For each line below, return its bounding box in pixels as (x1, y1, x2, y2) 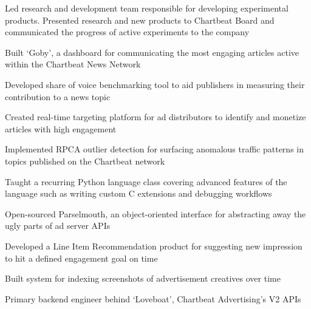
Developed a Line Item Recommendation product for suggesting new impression (5, 239, 302, 252)
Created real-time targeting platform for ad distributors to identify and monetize (5, 110, 306, 123)
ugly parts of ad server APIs (5, 219, 111, 232)
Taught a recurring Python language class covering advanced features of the (5, 175, 287, 188)
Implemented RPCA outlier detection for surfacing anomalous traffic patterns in (5, 143, 304, 155)
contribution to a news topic (5, 90, 111, 103)
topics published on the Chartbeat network (5, 154, 165, 167)
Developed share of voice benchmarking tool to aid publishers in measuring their (5, 78, 305, 90)
